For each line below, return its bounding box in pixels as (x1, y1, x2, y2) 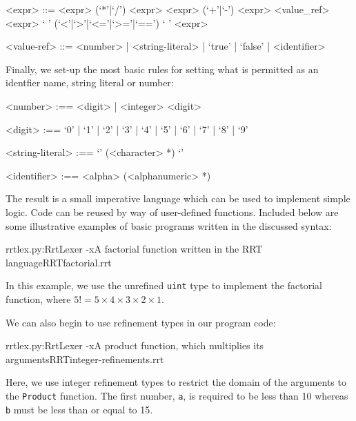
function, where (6, 291, 71, 306)
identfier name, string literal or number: (6, 75, 174, 90)
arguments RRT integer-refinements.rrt (6, 351, 164, 366)
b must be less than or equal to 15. (6, 402, 153, 416)
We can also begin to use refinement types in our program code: (6, 315, 276, 329)
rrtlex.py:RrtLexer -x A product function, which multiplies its (6, 338, 264, 353)
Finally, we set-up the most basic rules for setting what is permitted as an (6, 61, 319, 76)
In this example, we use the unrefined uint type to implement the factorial (6, 278, 322, 293)
